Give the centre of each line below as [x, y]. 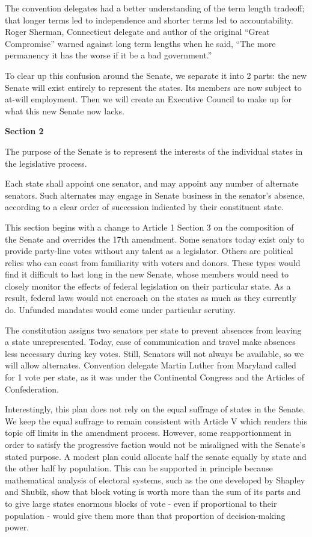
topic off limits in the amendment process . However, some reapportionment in [148, 433]
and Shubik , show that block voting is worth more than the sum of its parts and [153, 492]
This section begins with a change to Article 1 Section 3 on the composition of [149, 227]
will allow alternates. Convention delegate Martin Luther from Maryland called [151, 365]
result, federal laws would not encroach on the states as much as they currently [151, 298]
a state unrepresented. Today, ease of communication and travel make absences [150, 342]
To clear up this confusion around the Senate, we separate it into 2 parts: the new [156, 75]
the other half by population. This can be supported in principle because [139, 468]
